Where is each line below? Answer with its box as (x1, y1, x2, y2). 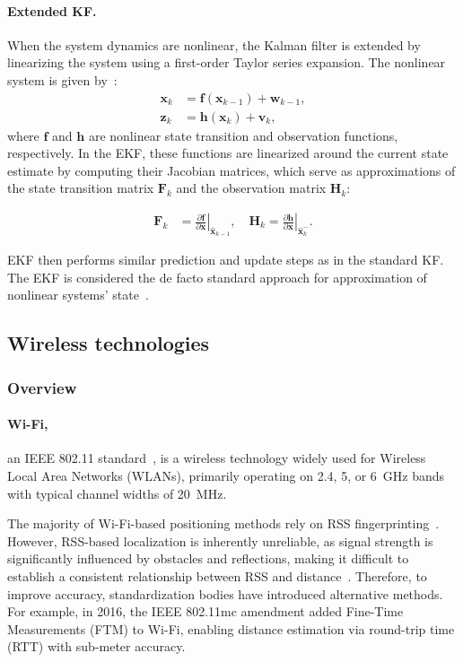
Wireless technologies (7, 329, 210, 357)
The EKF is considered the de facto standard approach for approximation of (7, 267, 427, 286)
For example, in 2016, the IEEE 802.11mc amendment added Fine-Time (7, 602, 404, 621)
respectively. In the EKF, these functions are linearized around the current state (7, 144, 449, 162)
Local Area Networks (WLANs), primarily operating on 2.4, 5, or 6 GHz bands (7, 466, 445, 485)
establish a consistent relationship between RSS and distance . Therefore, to (7, 567, 427, 586)
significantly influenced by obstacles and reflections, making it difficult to (7, 549, 409, 568)
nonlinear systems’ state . (7, 285, 149, 304)
